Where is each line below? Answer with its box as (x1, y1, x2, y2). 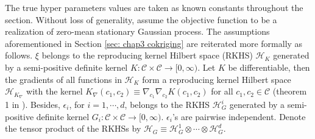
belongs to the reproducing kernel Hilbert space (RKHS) (41, 49, 253, 62)
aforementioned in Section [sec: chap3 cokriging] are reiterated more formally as (5, 37, 303, 49)
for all (211, 85, 233, 98)
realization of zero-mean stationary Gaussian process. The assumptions (5, 25, 270, 38)
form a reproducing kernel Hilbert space (142, 73, 291, 85)
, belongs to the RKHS (124, 98, 210, 111)
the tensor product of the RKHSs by (5, 122, 141, 135)
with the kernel (26, 85, 83, 98)
